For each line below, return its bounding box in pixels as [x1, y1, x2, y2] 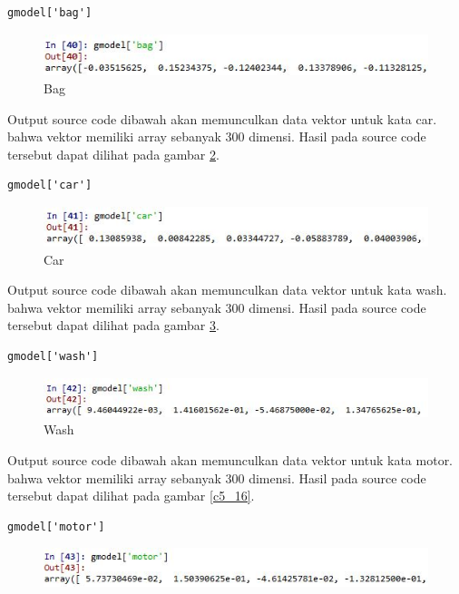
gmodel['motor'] [7, 520, 105, 533]
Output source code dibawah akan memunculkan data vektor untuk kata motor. [7, 450, 454, 469]
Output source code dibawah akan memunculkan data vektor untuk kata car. [7, 109, 437, 128]
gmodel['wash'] [7, 350, 99, 364]
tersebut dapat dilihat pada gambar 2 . [7, 144, 220, 163]
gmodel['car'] [7, 179, 93, 192]
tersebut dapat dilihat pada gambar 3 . [7, 316, 220, 335]
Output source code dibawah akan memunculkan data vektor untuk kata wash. [7, 280, 447, 299]
